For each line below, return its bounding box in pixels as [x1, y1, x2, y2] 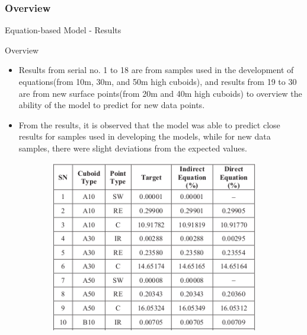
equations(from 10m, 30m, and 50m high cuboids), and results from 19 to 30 [18, 75, 297, 87]
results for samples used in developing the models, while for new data [18, 130, 271, 143]
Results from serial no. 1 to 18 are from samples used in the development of [18, 64, 294, 76]
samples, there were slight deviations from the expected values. [18, 141, 247, 154]
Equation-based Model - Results [5, 24, 121, 36]
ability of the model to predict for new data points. [18, 99, 205, 111]
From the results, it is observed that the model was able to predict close [18, 118, 280, 131]
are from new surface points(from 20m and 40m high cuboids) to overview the [18, 87, 302, 99]
